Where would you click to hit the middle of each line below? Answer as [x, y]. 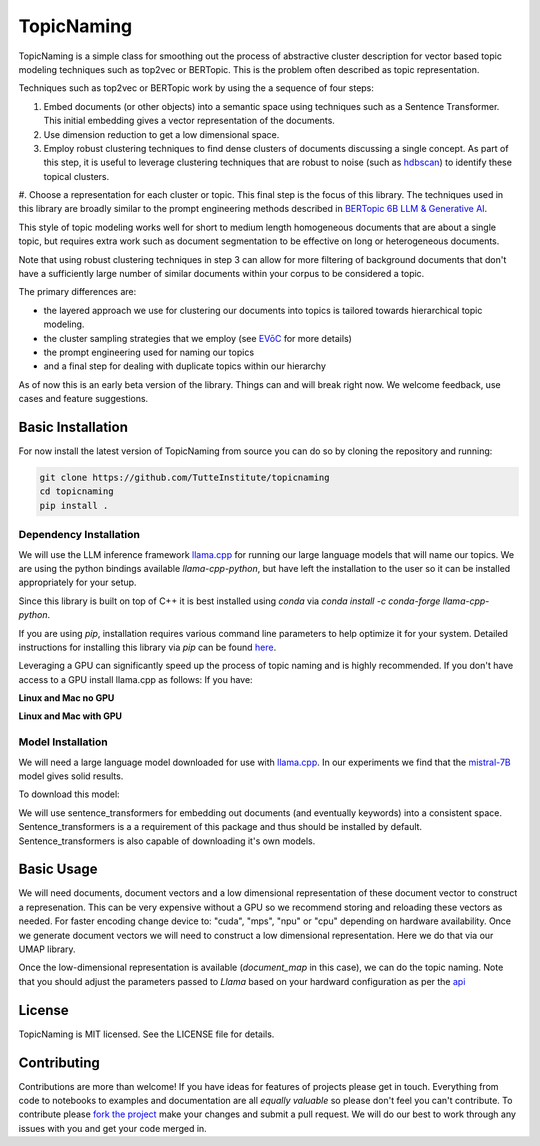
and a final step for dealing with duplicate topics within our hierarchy [185, 366]
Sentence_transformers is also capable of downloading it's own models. [167, 841]
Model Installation [63, 742]
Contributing [59, 1062]
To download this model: [69, 794]
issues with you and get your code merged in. [112, 1128]
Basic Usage [58, 869]
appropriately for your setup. [77, 582]
